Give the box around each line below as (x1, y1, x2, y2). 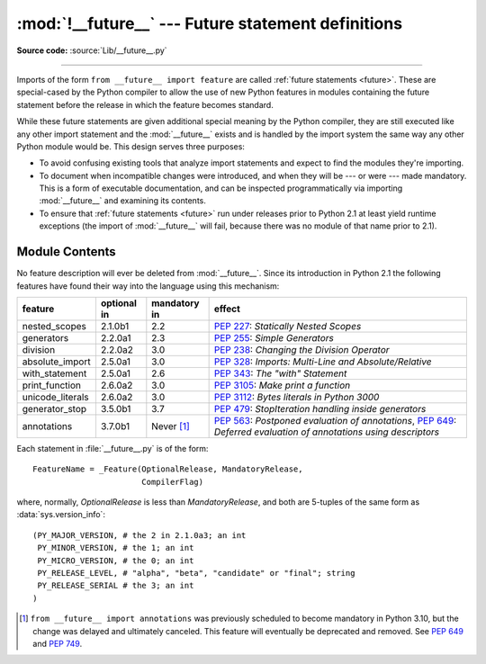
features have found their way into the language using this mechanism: (16, 280, 280, 292)
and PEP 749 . (32, 639, 83, 649)
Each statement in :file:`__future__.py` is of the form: (16, 443, 209, 453)
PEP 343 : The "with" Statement (213, 367, 347, 380)
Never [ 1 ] (151, 419, 191, 432)
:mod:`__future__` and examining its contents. (39, 195, 207, 206)
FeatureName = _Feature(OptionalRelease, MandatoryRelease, (32, 464, 303, 474)
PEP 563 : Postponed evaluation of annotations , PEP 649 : (213, 414, 457, 426)
